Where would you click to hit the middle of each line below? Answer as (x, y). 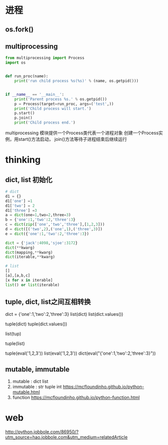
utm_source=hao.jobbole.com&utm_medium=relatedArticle (66, 437)
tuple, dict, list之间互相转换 (48, 302)
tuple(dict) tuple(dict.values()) (36, 324)
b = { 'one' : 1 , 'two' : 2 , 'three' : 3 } (40, 220)
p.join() (23, 118)
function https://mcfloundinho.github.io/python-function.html (76, 398)
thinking (23, 160)
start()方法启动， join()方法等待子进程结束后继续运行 (73, 139)
